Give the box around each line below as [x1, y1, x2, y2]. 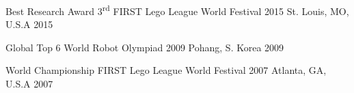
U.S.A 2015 [5, 17, 53, 31]
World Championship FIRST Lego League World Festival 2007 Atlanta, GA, [5, 63, 327, 77]
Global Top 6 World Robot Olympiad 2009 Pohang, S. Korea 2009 [5, 40, 284, 54]
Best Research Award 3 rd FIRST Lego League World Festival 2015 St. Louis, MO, [5, 2, 349, 18]
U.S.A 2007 [5, 77, 53, 91]
